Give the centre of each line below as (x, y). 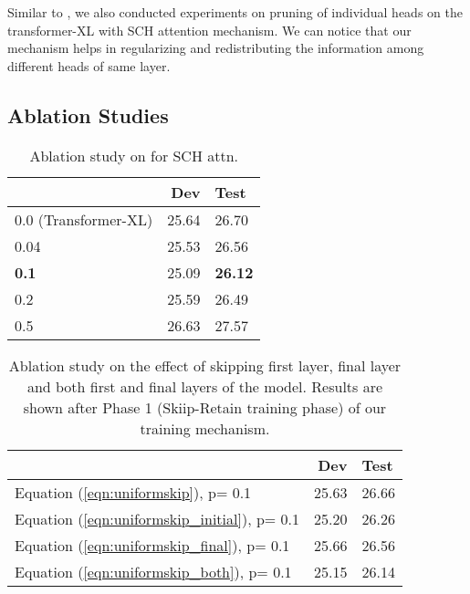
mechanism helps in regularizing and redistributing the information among (216, 48)
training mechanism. (205, 428)
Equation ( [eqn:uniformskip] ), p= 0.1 (133, 492)
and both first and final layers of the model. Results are (205, 386)
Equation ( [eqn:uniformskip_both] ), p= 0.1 (153, 571)
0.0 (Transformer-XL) (84, 219)
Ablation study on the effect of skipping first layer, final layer (205, 365)
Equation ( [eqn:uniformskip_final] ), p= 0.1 (152, 545)
